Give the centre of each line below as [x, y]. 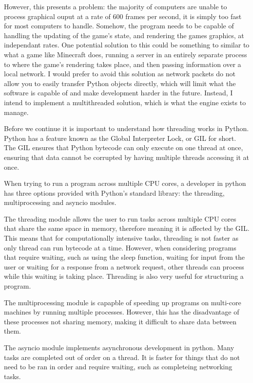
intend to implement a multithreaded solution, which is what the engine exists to [125, 102]
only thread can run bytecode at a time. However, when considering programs [120, 247]
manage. [16, 112]
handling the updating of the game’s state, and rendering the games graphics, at [124, 35]
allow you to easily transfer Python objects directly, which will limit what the [120, 83]
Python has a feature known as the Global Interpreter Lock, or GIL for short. [120, 138]
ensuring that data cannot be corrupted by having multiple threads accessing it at [126, 157]
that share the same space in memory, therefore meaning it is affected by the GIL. [127, 228]
